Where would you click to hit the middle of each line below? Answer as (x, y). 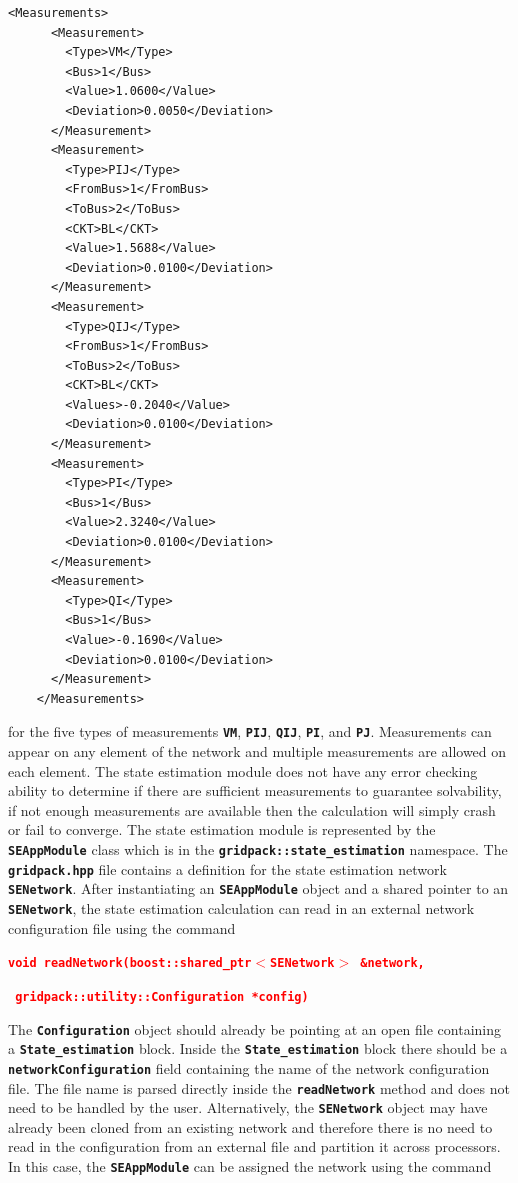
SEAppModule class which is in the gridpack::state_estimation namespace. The (258, 849)
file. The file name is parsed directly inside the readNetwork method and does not (259, 1087)
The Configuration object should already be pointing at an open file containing (255, 1028)
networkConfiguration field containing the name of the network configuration (249, 1067)
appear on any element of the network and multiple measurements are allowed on (257, 751)
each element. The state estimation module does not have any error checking (243, 770)
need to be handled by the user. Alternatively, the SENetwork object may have (248, 1107)
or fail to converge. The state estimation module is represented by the (222, 829)
